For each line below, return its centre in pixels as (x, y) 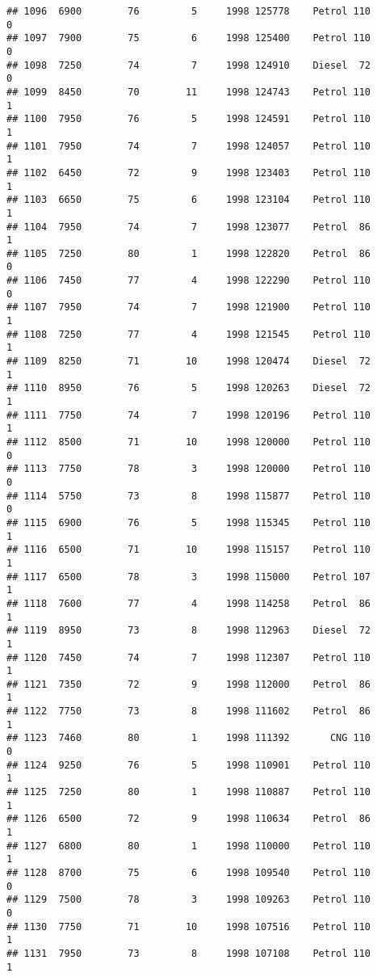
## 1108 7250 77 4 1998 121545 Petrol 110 (189, 334)
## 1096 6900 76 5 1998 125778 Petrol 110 (189, 11)
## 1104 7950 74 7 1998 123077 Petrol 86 (189, 227)
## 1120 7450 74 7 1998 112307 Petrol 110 (189, 657)
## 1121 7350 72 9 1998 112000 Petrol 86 (189, 684)
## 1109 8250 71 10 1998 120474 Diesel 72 (189, 362)
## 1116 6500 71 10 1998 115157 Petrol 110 (189, 550)
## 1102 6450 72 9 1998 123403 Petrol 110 (189, 173)
